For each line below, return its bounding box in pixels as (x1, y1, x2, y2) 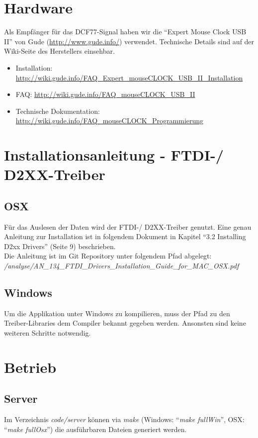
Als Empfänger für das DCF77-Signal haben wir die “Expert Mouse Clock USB (4, 26, 247, 37)
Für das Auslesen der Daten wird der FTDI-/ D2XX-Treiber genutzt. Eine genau (4, 221, 252, 232)
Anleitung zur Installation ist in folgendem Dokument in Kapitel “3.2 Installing (4, 231, 246, 242)
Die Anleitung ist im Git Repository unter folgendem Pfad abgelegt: (4, 251, 212, 261)
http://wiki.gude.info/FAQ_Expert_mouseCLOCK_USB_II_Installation (15, 72, 243, 83)
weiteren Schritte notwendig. (4, 328, 91, 338)
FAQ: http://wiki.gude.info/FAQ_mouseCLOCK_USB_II (15, 89, 195, 99)
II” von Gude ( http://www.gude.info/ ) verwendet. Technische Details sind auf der (4, 36, 255, 46)
